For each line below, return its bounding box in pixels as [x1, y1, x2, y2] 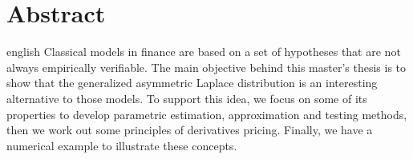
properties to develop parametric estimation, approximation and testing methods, [6, 105, 407, 122]
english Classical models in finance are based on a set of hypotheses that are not [6, 43, 401, 60]
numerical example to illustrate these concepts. [6, 137, 237, 153]
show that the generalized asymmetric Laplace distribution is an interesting [6, 74, 378, 91]
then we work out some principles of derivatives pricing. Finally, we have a [6, 121, 373, 138]
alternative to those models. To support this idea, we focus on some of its [6, 89, 367, 106]
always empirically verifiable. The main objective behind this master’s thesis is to [6, 58, 407, 75]
